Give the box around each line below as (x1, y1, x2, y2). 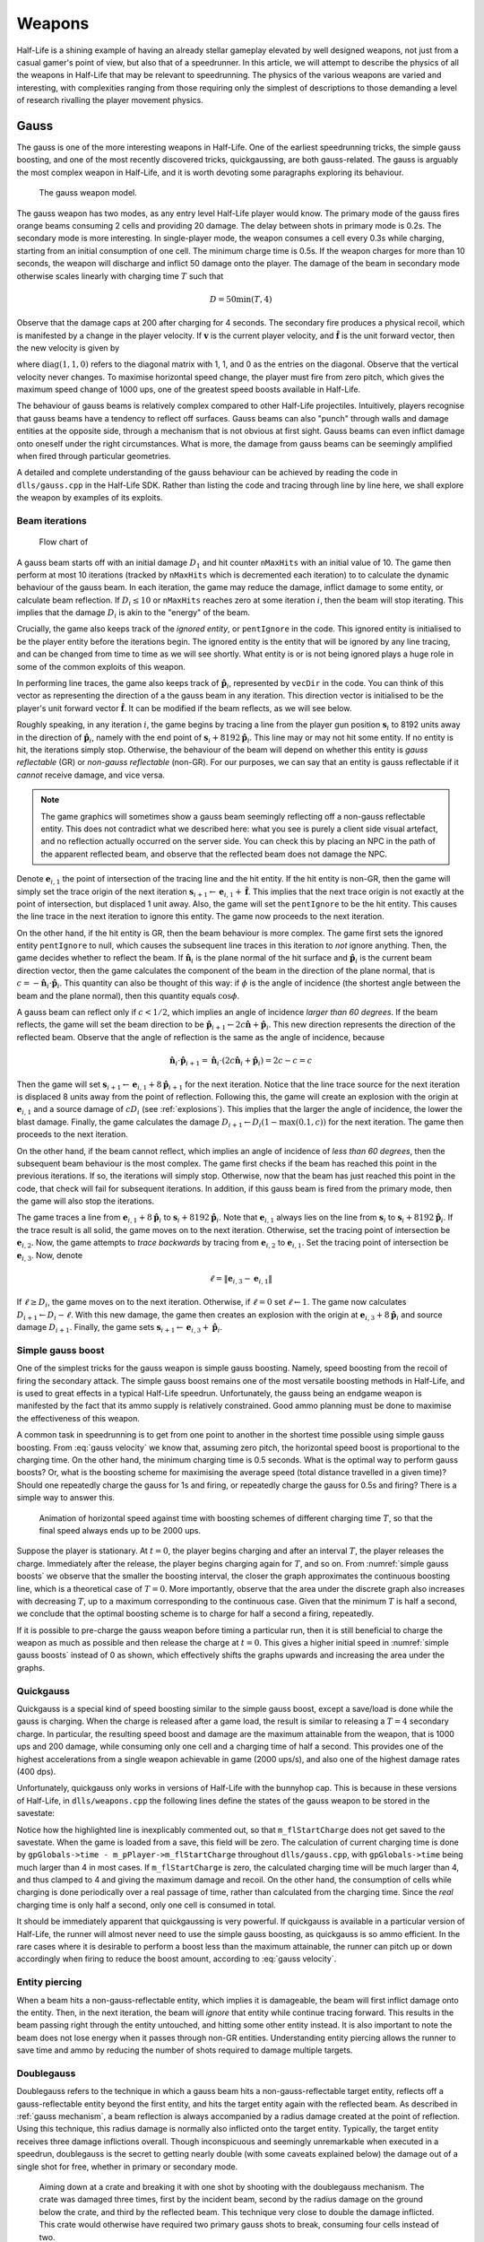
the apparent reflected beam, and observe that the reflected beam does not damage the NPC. (40, 848, 388, 859)
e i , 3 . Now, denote (16, 1249, 83, 1263)
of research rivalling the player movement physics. (16, 95, 203, 106)
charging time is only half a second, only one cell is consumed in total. (16, 1899, 277, 1910)
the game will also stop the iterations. (16, 1195, 155, 1206)
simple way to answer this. (16, 1492, 116, 1503)
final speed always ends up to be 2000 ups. (39, 1525, 202, 1535)
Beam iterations (16, 514, 87, 526)
